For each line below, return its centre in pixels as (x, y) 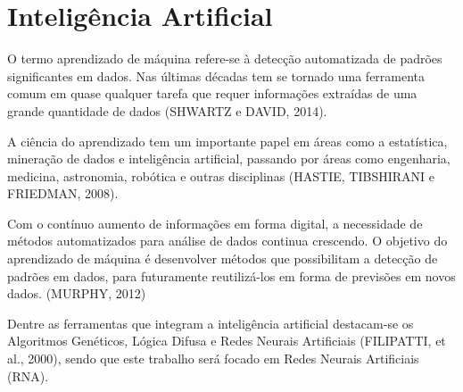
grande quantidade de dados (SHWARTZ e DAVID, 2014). (167, 110)
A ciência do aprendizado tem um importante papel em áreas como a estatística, (227, 141)
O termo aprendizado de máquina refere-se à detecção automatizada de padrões (225, 58)
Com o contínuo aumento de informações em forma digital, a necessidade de (215, 223)
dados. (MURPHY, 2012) (77, 293)
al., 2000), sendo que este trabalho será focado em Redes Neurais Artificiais (213, 359)
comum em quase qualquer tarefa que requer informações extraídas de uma (212, 93)
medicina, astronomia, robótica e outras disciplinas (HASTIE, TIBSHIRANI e (221, 175)
